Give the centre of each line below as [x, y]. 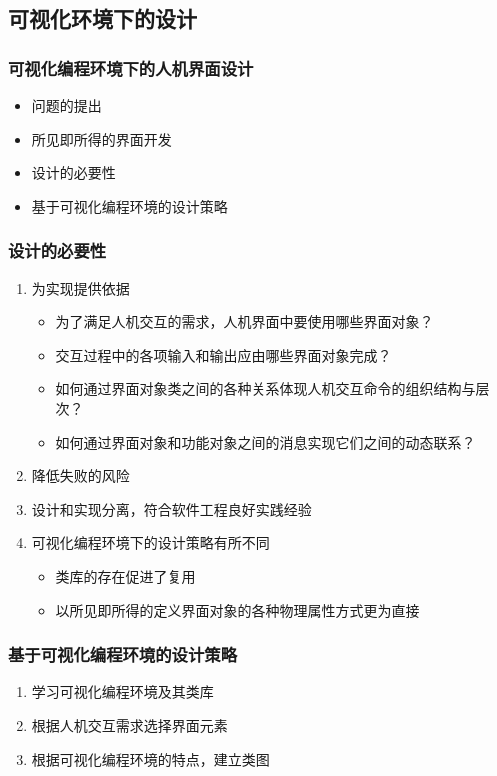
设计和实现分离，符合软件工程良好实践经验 [171, 508]
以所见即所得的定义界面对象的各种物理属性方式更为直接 [237, 609]
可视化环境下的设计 [102, 18]
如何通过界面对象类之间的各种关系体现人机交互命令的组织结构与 [265, 388]
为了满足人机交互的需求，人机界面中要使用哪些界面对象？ [244, 321]
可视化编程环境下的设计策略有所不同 [150, 542]
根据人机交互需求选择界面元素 [129, 724]
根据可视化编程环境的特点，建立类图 [150, 758]
